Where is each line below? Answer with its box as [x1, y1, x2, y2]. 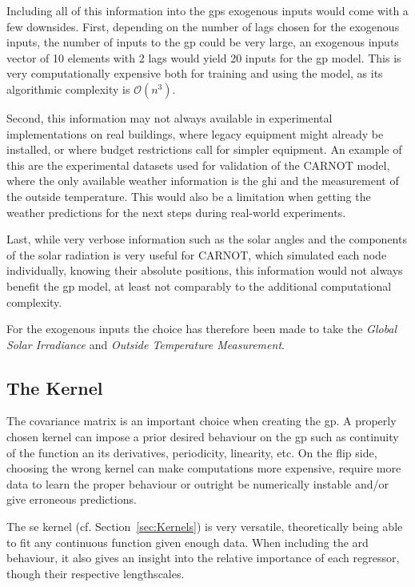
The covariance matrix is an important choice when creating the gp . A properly [6, 412, 397, 429]
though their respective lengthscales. [6, 565, 185, 581]
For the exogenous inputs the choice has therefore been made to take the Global [6, 320, 397, 337]
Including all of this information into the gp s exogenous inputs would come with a [6, 2, 409, 18]
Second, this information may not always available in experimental [6, 109, 333, 126]
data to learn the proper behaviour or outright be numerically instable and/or [6, 475, 389, 492]
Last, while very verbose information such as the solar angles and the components [6, 231, 407, 247]
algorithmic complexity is [6, 80, 130, 97]
